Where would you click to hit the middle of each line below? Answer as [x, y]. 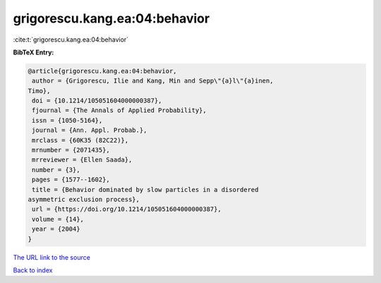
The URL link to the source [52, 257]
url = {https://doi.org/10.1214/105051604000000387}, [127, 209]
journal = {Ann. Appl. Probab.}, [90, 130]
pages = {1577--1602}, [71, 180]
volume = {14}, [58, 219]
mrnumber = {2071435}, [71, 150]
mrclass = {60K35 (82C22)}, [80, 140]
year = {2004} [56, 229]
